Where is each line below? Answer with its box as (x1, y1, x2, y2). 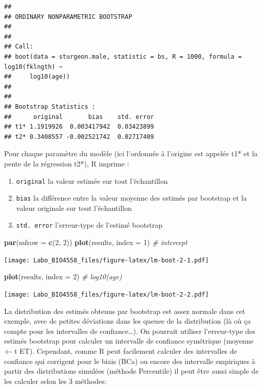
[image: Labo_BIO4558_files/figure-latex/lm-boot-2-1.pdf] (4, 256, 209, 264)
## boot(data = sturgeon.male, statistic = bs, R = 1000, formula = (4, 53, 242, 60)
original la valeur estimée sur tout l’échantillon (16, 175, 168, 186)
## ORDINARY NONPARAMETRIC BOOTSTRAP (4, 13, 132, 20)
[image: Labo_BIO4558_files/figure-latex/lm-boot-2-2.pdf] (4, 290, 209, 298)
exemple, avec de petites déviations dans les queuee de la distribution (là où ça (4, 316, 251, 326)
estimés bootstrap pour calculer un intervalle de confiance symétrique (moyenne (4, 335, 254, 346)
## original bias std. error (4, 113, 154, 120)
